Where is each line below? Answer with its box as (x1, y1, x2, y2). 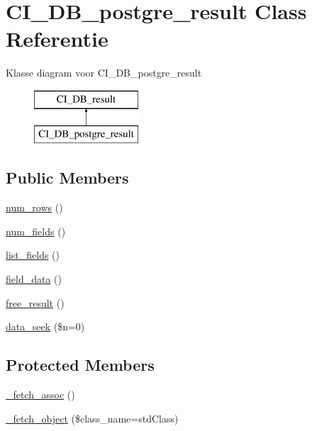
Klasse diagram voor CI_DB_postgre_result (6, 65, 202, 80)
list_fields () (6, 247, 60, 262)
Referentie (6, 24, 108, 53)
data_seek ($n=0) (6, 319, 85, 334)
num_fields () (6, 223, 66, 238)
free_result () (6, 295, 65, 310)
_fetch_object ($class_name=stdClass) (6, 410, 179, 425)
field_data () (6, 272, 62, 286)
